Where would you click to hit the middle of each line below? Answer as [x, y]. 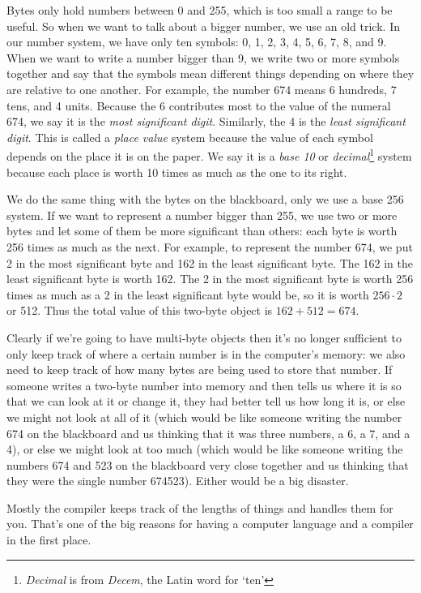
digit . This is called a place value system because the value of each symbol [190, 137]
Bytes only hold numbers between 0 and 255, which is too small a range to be [200, 10]
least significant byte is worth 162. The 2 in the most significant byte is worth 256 [210, 279]
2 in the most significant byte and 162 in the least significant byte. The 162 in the [210, 262]
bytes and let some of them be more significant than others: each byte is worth [202, 231]
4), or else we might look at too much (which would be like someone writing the [205, 449]
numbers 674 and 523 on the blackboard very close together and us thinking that [208, 464]
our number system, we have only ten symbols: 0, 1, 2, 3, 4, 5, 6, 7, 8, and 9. [197, 42]
